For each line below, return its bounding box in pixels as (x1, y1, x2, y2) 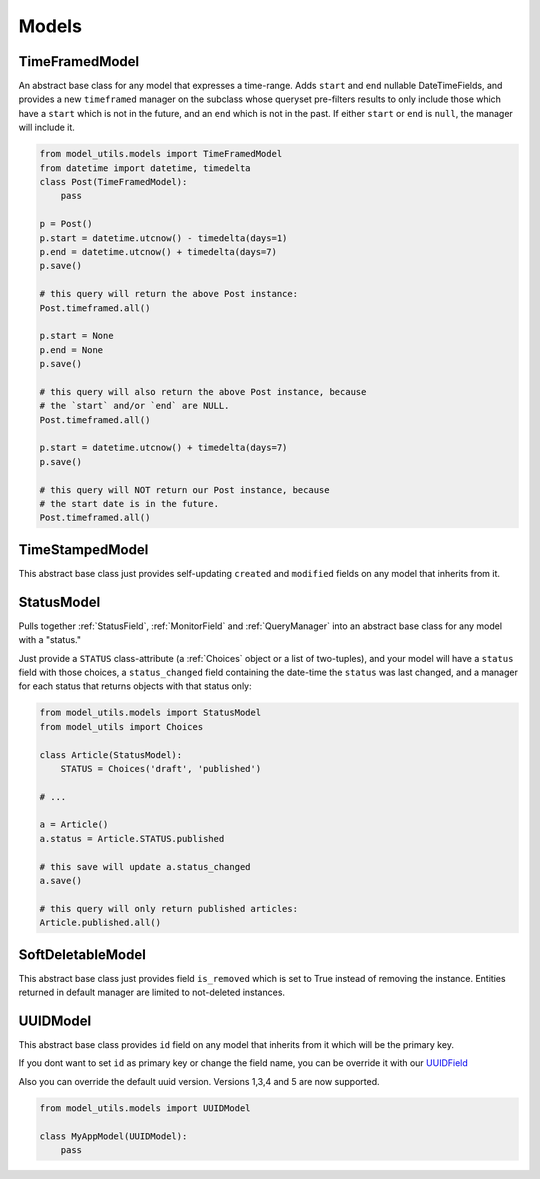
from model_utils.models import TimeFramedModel (39, 148, 283, 160)
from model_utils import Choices (39, 721, 204, 732)
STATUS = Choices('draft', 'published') (60, 763, 262, 774)
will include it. (18, 121, 75, 134)
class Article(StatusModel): (39, 749, 183, 760)
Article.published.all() (39, 917, 162, 929)
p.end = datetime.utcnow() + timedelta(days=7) (39, 246, 277, 257)
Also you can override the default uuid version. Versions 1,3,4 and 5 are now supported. (18, 1075, 380, 1087)
